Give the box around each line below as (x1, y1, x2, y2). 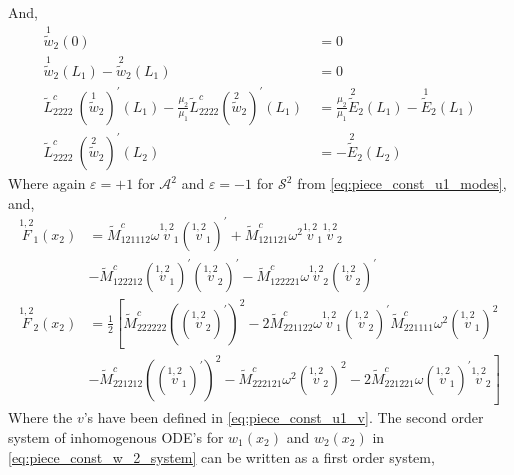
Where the (8, 407, 73, 428)
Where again (8, 173, 86, 194)
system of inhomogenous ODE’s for (8, 427, 224, 448)
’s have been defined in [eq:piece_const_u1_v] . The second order (83, 407, 484, 428)
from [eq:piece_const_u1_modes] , (297, 173, 507, 194)
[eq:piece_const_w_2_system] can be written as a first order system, (8, 446, 435, 467)
